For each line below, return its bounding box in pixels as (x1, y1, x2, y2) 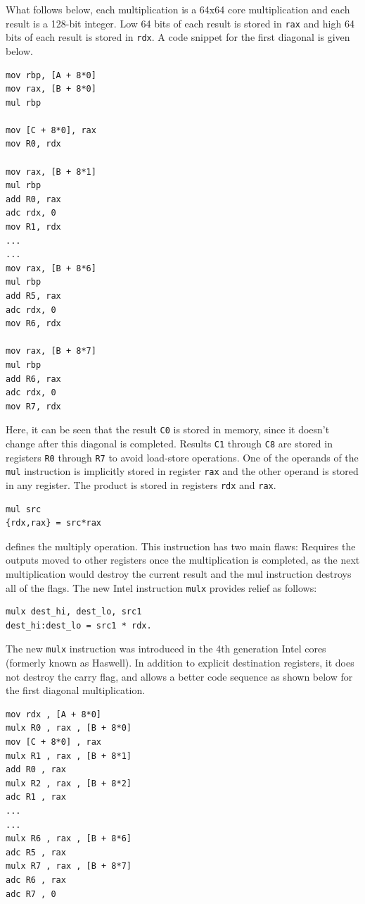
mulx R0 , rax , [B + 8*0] (6, 723, 132, 733)
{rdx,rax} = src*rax (6, 518, 102, 528)
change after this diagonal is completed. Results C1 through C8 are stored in (6, 436, 333, 450)
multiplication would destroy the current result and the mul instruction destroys (6, 566, 352, 581)
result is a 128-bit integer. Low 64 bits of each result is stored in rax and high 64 (6, 16, 354, 30)
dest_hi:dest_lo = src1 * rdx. (6, 620, 152, 631)
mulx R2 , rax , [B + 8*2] (6, 778, 132, 788)
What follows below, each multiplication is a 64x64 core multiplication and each (6, 2, 350, 16)
